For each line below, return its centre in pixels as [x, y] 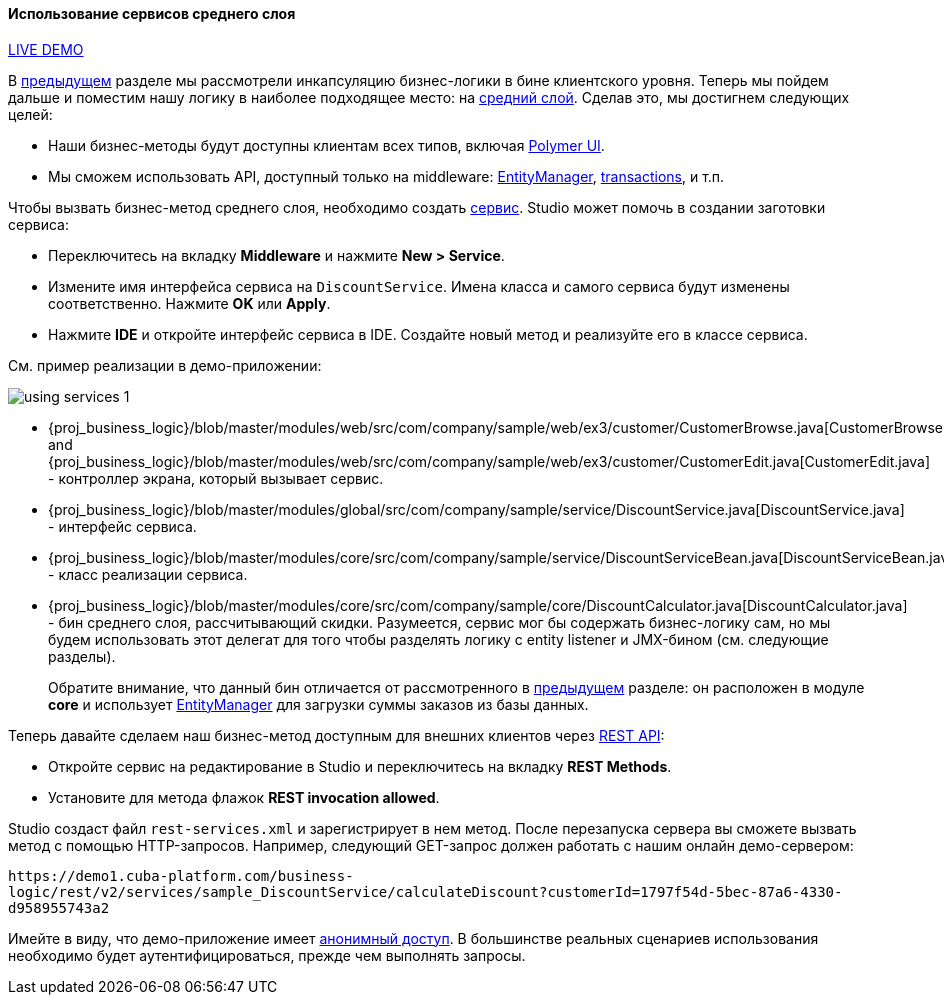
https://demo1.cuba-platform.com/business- [181, 875]
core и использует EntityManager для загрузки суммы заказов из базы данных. [318, 704]
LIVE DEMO [46, 49]
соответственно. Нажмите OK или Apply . [189, 303]
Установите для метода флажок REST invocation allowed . [244, 797]
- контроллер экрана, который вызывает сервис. [216, 478]
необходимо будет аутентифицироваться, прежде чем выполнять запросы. [267, 955]
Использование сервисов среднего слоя [152, 13]
